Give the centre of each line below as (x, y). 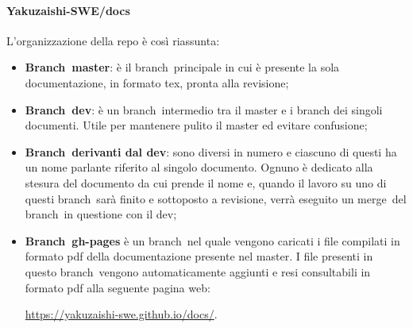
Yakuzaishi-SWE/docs (68, 10)
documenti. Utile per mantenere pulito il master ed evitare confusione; (196, 125)
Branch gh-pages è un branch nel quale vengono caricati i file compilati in (212, 240)
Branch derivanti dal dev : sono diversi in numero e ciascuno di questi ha (211, 151)
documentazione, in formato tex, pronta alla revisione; (157, 82)
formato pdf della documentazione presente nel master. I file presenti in (199, 256)
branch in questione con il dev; (101, 214)
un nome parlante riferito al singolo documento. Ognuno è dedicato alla (199, 167)
